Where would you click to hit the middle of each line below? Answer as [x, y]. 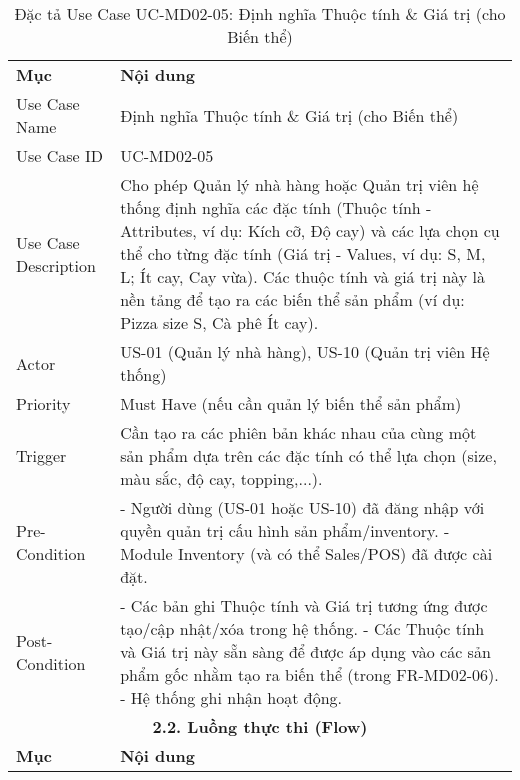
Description [56, 265]
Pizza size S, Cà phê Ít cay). [219, 322]
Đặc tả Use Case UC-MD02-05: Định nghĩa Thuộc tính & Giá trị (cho [260, 13]
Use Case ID [60, 155]
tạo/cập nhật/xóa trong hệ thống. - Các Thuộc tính [302, 628]
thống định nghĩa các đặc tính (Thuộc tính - [276, 207]
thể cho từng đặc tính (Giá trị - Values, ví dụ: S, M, [303, 253]
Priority [43, 403]
